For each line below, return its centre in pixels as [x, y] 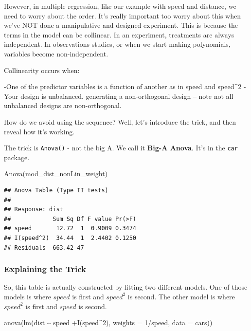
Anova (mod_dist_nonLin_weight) [56, 174]
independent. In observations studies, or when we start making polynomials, [117, 44]
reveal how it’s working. [39, 131]
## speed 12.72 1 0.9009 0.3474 [70, 229]
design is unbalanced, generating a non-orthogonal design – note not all [127, 96]
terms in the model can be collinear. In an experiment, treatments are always [119, 34]
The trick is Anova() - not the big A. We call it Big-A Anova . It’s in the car [121, 148]
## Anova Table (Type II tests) [56, 190]
